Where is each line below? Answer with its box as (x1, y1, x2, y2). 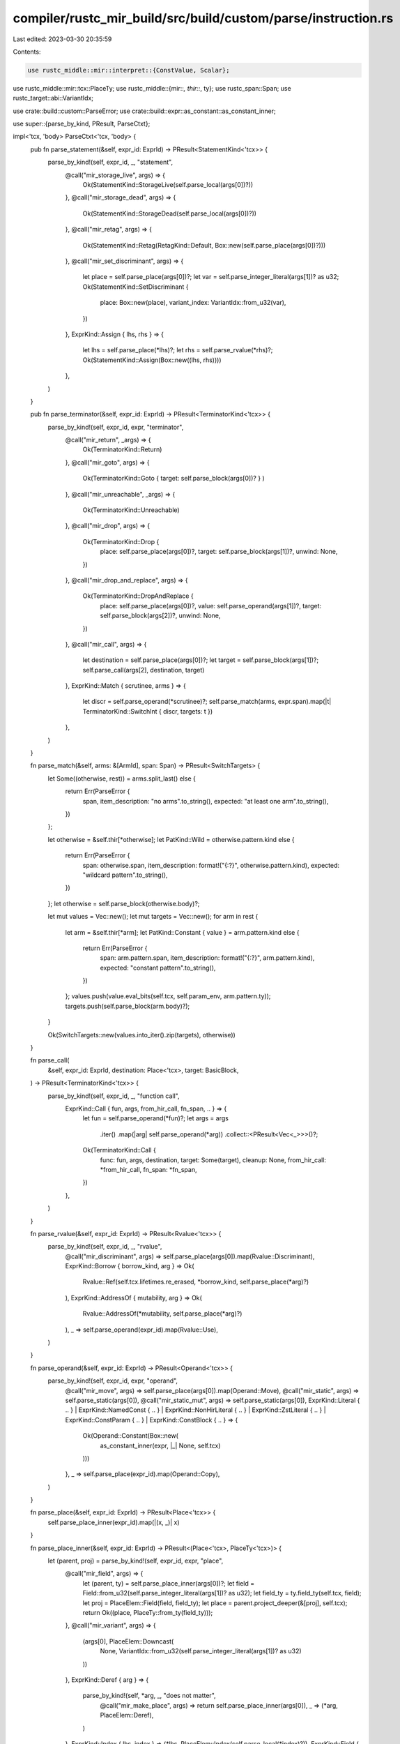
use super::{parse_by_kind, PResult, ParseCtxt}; (13, 119, 151, 128)
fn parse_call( (30, 1056, 70, 1065)
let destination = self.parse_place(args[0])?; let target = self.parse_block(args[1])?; (82, 656, 319, 664)
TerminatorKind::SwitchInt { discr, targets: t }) (82, 707, 213, 715)
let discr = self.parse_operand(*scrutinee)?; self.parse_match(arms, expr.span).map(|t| (82, 698, 332, 706)
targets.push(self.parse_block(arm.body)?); (65, 1002, 190, 1010)
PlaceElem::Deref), (100, 1711, 154, 1720)
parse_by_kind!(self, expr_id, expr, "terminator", (47, 423, 184, 431)
